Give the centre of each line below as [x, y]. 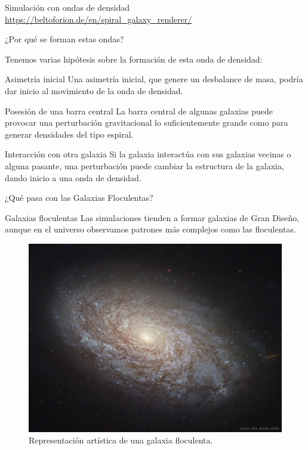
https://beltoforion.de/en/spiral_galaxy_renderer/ [98, 19]
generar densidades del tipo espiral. [69, 134]
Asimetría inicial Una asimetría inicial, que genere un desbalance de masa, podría [154, 79]
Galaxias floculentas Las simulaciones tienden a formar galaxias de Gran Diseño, [152, 217]
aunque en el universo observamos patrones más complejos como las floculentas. [150, 229]
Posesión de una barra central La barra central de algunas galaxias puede [139, 111]
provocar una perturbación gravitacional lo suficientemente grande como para [147, 122]
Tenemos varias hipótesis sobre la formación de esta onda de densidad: [134, 59]
